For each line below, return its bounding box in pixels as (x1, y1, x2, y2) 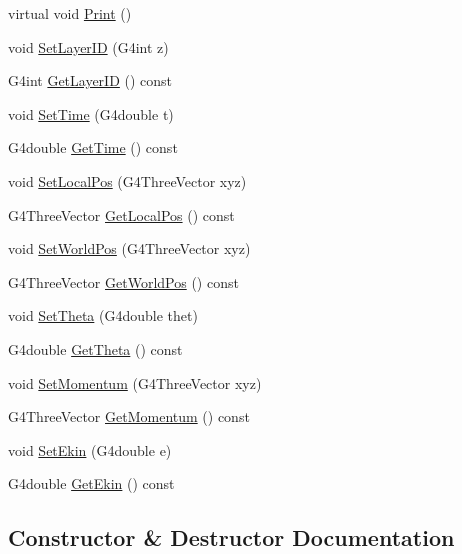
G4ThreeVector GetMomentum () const (8, 406, 250, 427)
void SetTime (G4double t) (8, 103, 174, 124)
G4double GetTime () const (8, 137, 178, 158)
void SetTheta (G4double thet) (8, 305, 198, 326)
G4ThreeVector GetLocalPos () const (8, 204, 235, 225)
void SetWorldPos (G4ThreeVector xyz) (8, 238, 251, 259)
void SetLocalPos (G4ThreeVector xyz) (8, 170, 247, 191)
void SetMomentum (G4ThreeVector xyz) (8, 372, 262, 393)
